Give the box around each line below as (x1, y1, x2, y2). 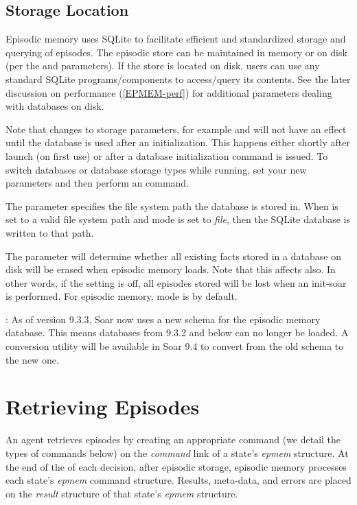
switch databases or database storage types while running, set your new (5, 162, 307, 176)
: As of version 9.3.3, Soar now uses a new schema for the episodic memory (5, 312, 321, 326)
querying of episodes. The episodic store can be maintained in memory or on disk (5, 45, 347, 59)
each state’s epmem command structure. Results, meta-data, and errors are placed (5, 473, 352, 487)
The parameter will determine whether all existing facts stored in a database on (5, 248, 341, 263)
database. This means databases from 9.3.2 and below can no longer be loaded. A (5, 325, 349, 340)
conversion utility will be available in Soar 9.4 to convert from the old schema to (5, 339, 344, 353)
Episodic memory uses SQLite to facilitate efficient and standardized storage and (5, 32, 346, 46)
